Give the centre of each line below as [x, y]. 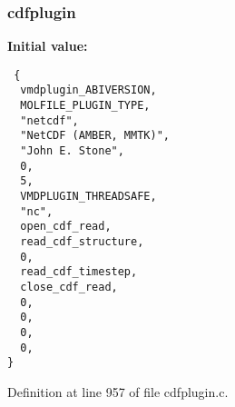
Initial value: [48, 46]
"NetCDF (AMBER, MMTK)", [95, 136]
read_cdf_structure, [82, 242]
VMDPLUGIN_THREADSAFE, [88, 197]
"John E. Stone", [72, 151]
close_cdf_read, [69, 287]
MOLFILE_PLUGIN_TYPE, [85, 106]
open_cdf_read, [66, 227]
